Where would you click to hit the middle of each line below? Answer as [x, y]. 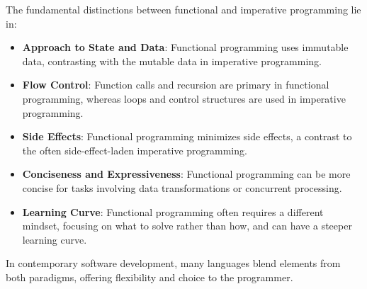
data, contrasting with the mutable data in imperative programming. [172, 61]
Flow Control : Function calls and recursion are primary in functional [176, 85]
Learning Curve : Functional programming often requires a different [173, 211]
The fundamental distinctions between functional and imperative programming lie [183, 9]
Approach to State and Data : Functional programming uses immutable [185, 47]
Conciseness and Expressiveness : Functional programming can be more [186, 174]
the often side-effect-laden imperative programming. [135, 150]
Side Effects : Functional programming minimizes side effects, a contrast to [187, 136]
